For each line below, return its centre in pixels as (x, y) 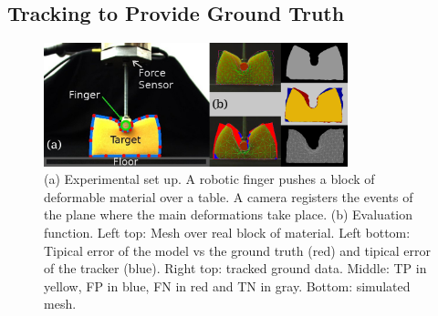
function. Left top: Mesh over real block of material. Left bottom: (227, 233)
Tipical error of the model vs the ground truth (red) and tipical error (237, 250)
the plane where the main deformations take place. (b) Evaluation (229, 214)
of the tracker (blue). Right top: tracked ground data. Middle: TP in (235, 268)
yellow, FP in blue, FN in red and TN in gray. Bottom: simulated (227, 285)
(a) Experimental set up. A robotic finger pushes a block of (209, 179)
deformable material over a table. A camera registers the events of (229, 196)
